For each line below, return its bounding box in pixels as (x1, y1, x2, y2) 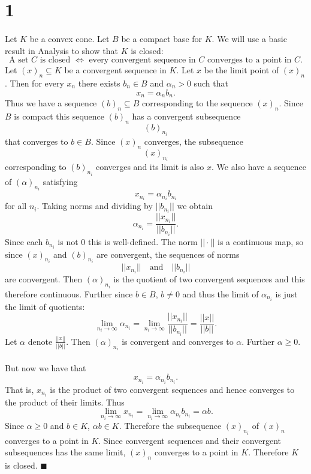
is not (58, 235, 78, 248)
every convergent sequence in (89, 56, 196, 65)
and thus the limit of (182, 287, 259, 300)
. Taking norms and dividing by (37, 199, 153, 212)
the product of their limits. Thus (5, 395, 125, 408)
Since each (5, 235, 43, 248)
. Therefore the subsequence (119, 419, 222, 432)
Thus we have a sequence (5, 97, 97, 109)
